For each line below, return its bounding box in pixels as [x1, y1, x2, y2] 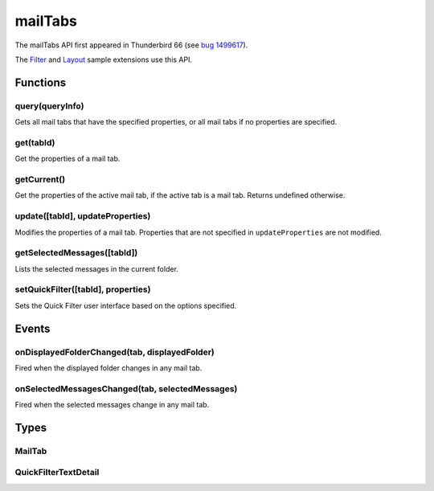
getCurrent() [14, 174, 66, 185]
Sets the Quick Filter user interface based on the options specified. [14, 301, 237, 310]
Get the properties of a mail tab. [14, 153, 121, 164]
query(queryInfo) [14, 100, 84, 112]
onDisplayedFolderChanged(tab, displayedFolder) [14, 346, 215, 358]
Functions [14, 76, 67, 89]
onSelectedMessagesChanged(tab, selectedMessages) [14, 383, 238, 394]
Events [14, 321, 51, 335]
